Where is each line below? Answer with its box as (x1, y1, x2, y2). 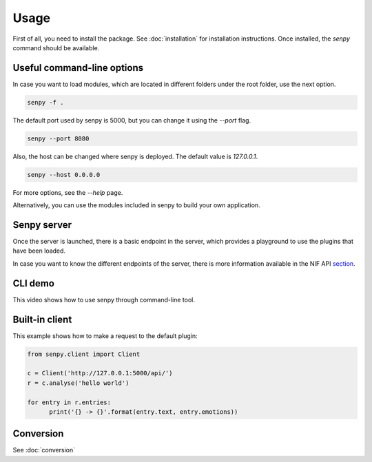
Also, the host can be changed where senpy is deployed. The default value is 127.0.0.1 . (12, 152, 258, 160)
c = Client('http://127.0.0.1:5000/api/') (27, 369, 173, 377)
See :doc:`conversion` (12, 446, 76, 454)
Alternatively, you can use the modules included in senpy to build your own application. (12, 201, 261, 209)
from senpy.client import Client (27, 350, 141, 358)
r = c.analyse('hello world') (27, 379, 130, 387)
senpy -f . (27, 98, 64, 106)
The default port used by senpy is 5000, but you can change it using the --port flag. (12, 116, 251, 124)
